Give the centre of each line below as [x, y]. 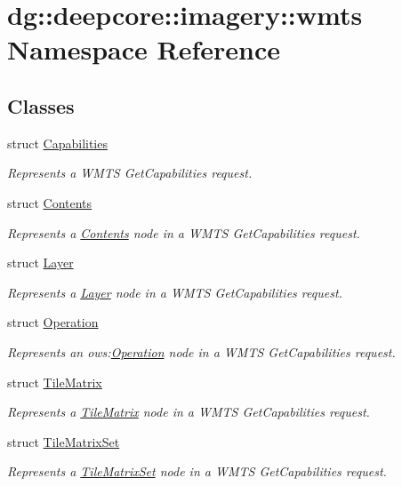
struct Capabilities [57, 143]
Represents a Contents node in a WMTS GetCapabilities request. [184, 232]
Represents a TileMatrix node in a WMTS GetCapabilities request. [189, 412]
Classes [41, 105]
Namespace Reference [144, 49]
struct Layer [40, 263]
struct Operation [53, 322]
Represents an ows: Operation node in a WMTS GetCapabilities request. [201, 351]
